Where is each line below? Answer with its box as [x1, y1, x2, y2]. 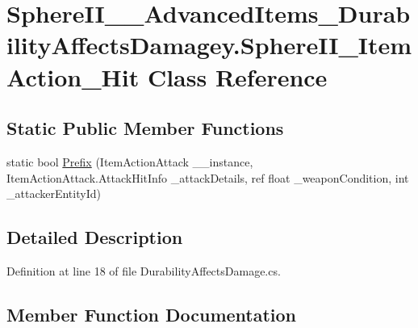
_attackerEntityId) [6, 185, 101, 202]
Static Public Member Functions [6, 116, 284, 141]
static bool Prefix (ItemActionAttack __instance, [6, 153, 253, 170]
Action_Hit [6, 60, 140, 93]
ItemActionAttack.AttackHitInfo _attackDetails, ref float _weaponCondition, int [6, 169, 409, 186]
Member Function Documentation [6, 301, 297, 326]
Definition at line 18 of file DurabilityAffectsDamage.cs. [6, 262, 281, 279]
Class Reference [147, 60, 328, 93]
